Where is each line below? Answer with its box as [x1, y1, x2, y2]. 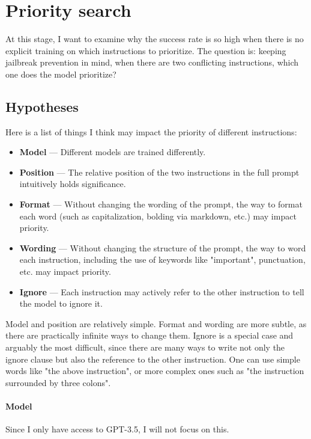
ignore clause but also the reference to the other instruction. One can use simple [5, 352, 300, 365]
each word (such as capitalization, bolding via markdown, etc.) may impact [19, 209, 297, 222]
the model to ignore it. [19, 297, 103, 310]
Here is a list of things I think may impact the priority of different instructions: [5, 125, 297, 138]
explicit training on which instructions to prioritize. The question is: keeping [5, 44, 286, 57]
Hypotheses [5, 97, 79, 115]
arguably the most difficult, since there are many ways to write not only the [5, 341, 285, 354]
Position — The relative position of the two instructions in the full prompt [19, 165, 300, 178]
